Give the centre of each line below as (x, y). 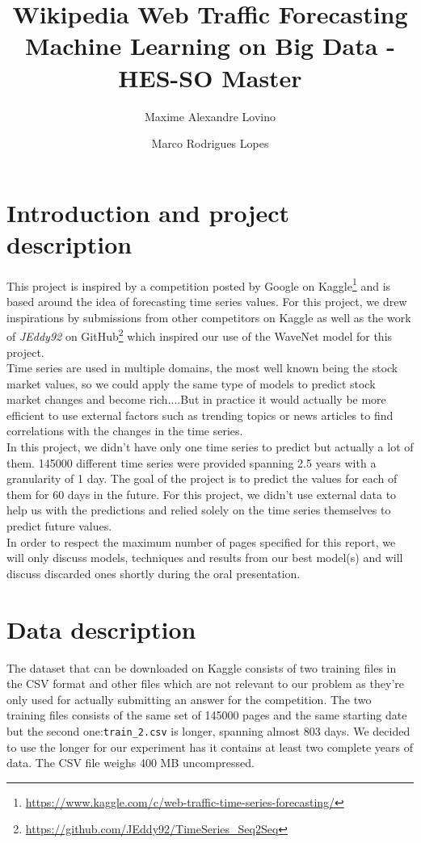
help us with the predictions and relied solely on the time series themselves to (199, 510)
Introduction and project (148, 212)
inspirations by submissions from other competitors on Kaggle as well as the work (209, 317)
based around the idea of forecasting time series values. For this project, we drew (207, 302)
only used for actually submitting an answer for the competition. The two (189, 699)
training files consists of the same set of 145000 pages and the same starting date (207, 715)
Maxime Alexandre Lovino (210, 116)
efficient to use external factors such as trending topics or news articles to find (200, 415)
